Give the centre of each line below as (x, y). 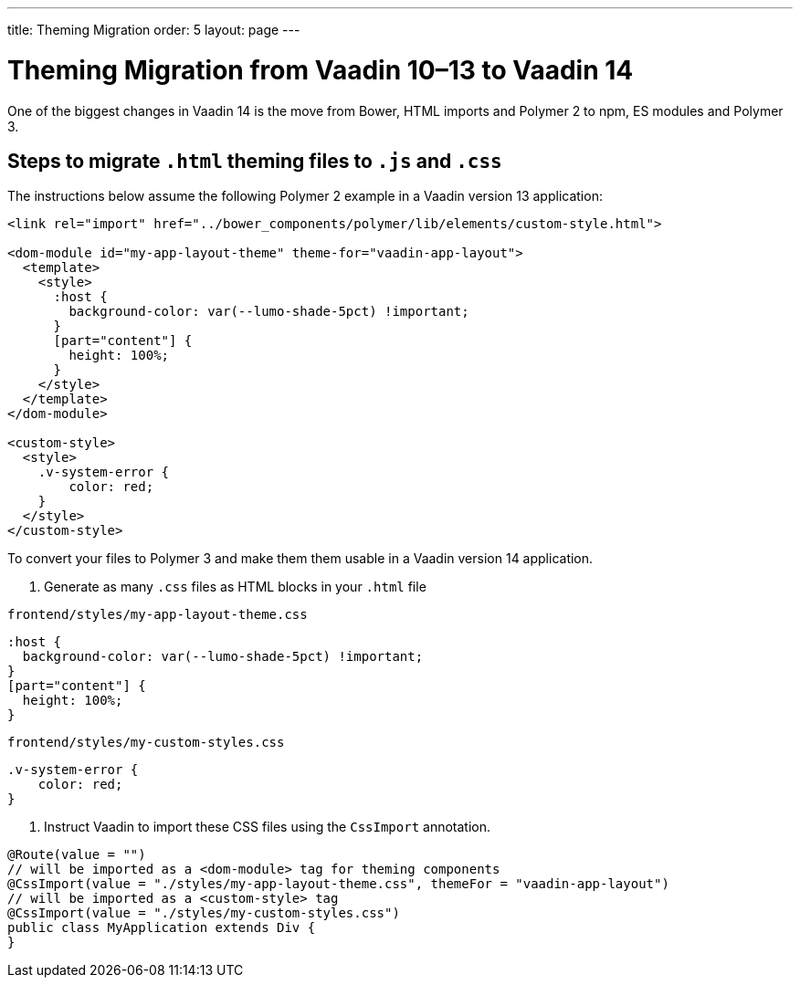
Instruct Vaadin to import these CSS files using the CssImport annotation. (267, 827)
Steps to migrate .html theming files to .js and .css (255, 161)
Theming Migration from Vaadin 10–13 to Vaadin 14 (321, 70)
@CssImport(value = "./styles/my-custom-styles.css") (204, 913)
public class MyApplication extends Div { (162, 928)
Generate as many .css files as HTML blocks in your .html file (235, 587)
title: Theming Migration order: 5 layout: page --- (154, 30)
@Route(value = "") (77, 855)
